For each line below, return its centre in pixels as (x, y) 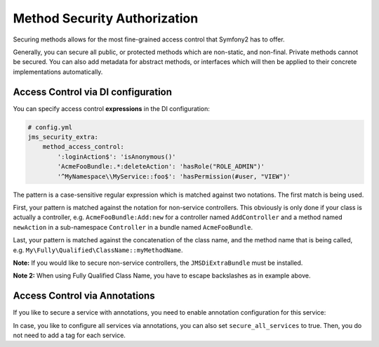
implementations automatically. (58, 72)
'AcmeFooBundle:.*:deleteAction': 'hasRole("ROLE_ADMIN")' (161, 166)
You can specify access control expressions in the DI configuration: (112, 108)
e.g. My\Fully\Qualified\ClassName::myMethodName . (98, 250)
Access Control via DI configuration (92, 92)
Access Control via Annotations (84, 296)
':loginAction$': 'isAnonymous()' (117, 157)
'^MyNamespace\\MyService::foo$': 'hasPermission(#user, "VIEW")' (174, 176)
